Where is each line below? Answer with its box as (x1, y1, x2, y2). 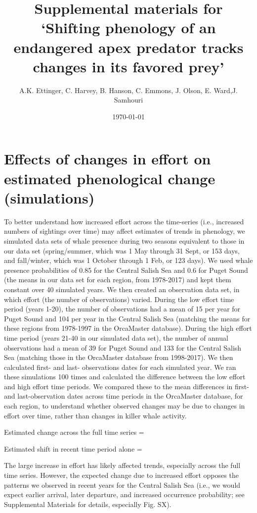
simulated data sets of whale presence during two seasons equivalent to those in (4, 235, 245, 246)
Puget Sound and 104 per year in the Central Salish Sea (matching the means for (4, 313, 251, 323)
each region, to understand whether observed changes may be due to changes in (4, 401, 245, 411)
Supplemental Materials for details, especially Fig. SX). (4, 499, 171, 509)
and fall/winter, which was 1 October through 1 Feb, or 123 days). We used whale (4, 255, 253, 265)
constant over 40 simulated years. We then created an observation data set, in (4, 284, 240, 294)
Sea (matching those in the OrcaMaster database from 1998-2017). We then (4, 352, 233, 362)
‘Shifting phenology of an (41, 17, 216, 38)
